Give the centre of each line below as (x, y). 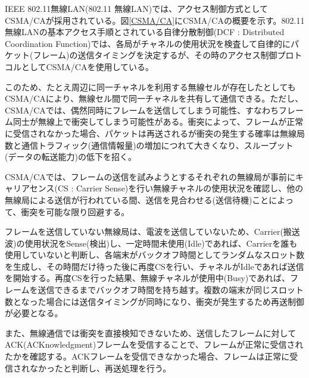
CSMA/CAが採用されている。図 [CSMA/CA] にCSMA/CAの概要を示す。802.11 (155, 20)
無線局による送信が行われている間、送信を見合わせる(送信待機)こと (137, 199)
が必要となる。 (34, 313)
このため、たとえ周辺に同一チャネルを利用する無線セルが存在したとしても (150, 86)
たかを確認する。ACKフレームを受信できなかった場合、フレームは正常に (147, 356)
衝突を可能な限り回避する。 (75, 211)
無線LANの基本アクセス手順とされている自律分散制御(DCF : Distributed (145, 32)
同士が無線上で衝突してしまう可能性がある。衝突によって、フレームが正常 (158, 122)
